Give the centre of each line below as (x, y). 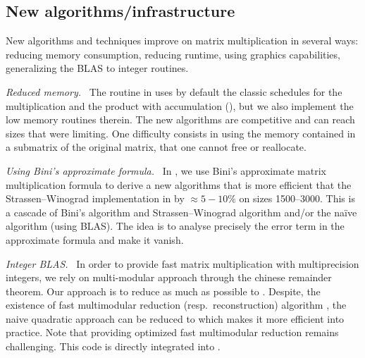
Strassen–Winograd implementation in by (95, 198)
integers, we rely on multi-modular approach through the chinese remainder (169, 277)
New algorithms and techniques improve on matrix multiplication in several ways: (182, 41)
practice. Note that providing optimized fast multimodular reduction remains (172, 332)
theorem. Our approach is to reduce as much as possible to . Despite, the (163, 291)
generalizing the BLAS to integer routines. (97, 68)
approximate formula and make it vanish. (95, 239)
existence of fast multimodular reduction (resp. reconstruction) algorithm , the (176, 305)
